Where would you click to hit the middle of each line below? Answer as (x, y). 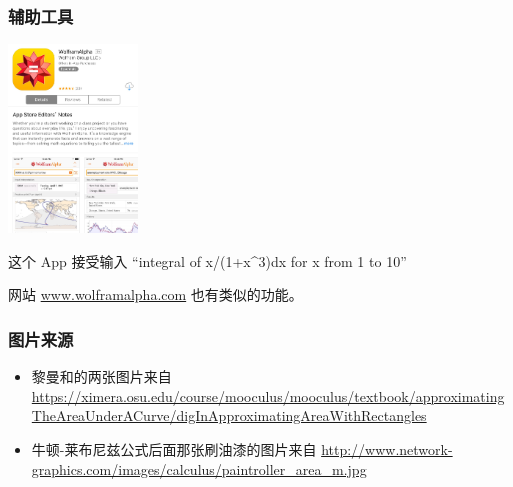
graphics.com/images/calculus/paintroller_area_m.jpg (199, 468)
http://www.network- (387, 448)
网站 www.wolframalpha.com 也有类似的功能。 (155, 294)
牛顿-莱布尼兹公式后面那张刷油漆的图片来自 (174, 448)
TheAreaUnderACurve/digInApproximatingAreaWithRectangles (229, 415)
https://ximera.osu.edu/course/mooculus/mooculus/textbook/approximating (268, 395)
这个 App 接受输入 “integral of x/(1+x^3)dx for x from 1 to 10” (207, 260)
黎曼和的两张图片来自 (101, 376)
